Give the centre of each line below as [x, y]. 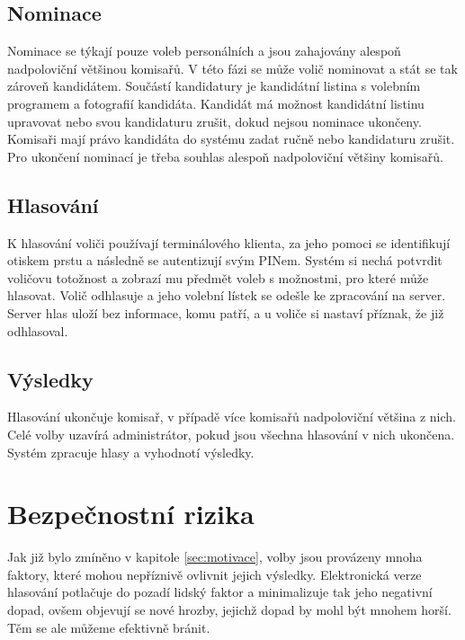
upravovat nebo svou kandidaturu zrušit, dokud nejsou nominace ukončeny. [215, 121]
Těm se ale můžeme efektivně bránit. [109, 627]
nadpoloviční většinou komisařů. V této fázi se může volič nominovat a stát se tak [232, 68]
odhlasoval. [38, 330]
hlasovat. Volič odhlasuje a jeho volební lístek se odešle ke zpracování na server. [227, 295]
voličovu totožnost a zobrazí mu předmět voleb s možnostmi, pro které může [218, 277]
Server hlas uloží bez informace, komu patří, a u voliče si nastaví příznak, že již [226, 312]
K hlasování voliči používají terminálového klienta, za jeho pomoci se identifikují [229, 242]
